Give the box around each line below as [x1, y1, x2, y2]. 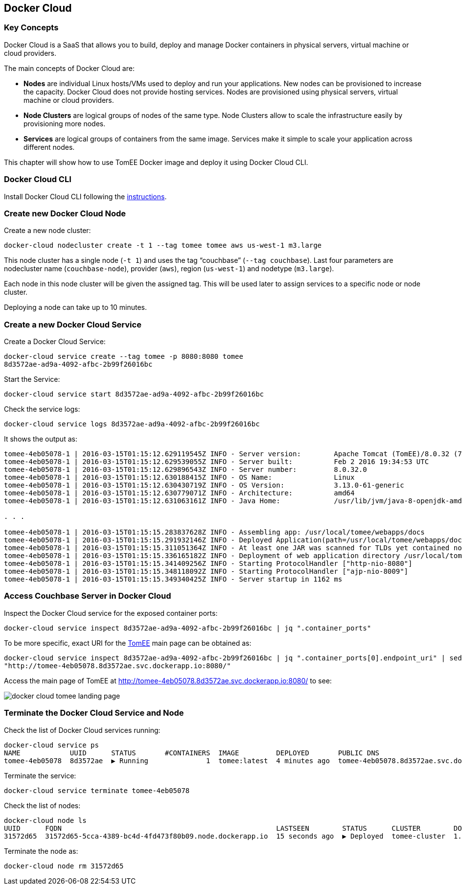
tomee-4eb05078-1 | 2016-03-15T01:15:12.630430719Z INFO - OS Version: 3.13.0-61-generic [4, 481, 404, 490]
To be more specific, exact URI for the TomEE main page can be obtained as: [4, 638, 252, 647]
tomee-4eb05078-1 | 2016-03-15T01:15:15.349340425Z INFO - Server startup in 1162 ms [4, 575, 343, 584]
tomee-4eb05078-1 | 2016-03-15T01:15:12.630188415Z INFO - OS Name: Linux [4, 473, 355, 482]
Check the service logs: [4, 405, 80, 414]
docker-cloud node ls [4, 816, 87, 824]
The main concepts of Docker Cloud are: [4, 64, 135, 72]
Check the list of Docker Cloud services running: [4, 725, 161, 734]
